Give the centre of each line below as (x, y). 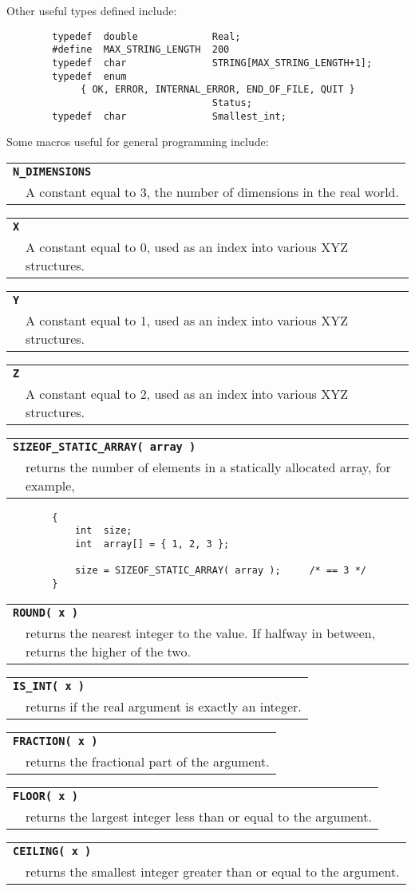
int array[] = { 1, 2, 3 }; (152, 544)
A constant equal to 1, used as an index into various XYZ (187, 320)
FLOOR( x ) (45, 796)
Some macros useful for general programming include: (138, 142)
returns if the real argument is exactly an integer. (164, 706)
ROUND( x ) (45, 612)
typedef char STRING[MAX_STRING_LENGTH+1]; (212, 63)
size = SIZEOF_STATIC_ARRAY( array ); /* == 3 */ (221, 571)
